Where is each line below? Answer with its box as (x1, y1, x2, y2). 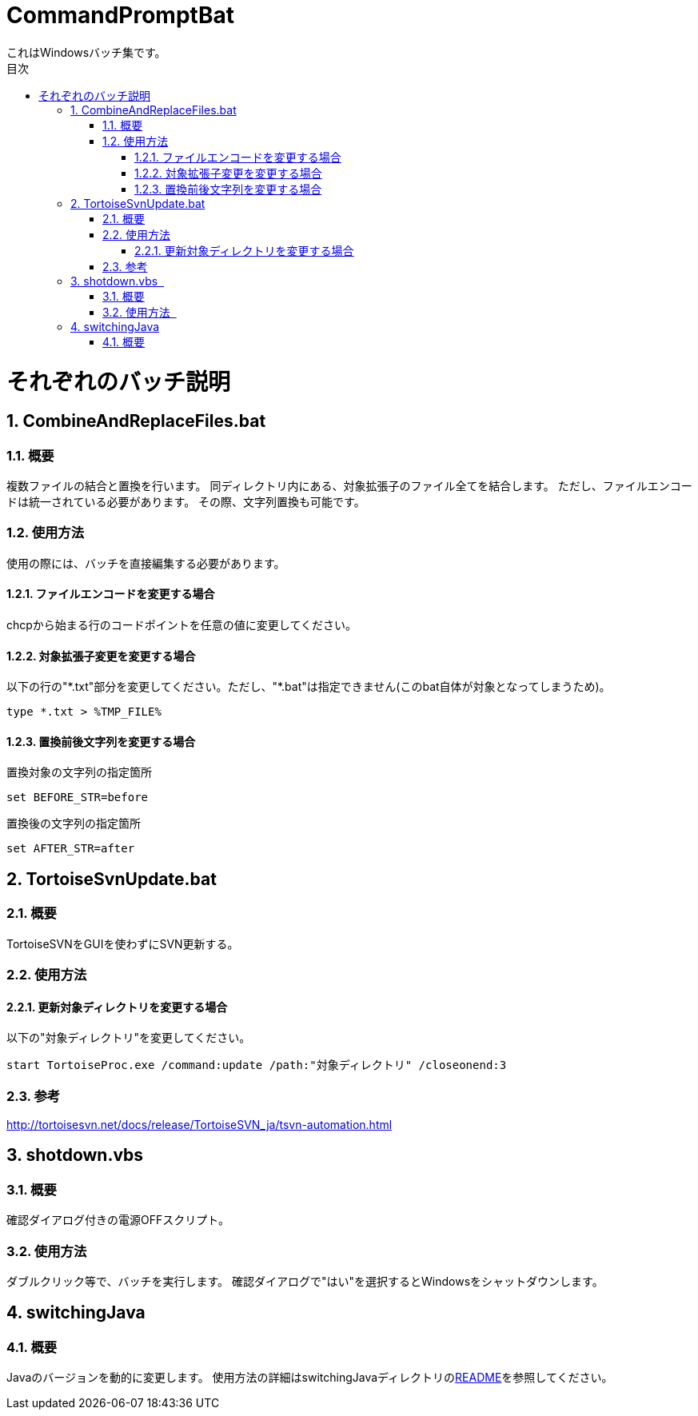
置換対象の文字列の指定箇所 (6, 765, 152, 780)
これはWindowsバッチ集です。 (6, 45, 166, 59)
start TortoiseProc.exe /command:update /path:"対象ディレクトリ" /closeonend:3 (6, 1059, 507, 1072)
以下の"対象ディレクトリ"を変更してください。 (6, 1031, 251, 1045)
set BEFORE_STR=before (6, 791, 149, 804)
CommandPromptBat (6, 2, 234, 29)
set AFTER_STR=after (6, 842, 135, 856)
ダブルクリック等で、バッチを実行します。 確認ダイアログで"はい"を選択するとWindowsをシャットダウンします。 (6, 1274, 604, 1288)
